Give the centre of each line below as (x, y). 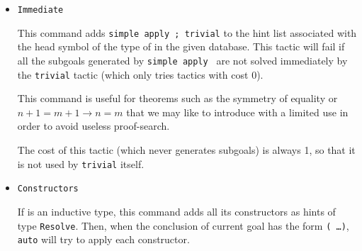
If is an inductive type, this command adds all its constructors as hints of (176, 211)
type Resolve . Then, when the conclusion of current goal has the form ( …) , (183, 225)
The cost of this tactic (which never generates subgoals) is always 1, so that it (186, 150)
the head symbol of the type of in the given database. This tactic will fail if (181, 46)
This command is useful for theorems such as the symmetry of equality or (177, 98)
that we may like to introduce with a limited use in (237, 112)
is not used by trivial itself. (81, 163)
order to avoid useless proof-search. (94, 126)
